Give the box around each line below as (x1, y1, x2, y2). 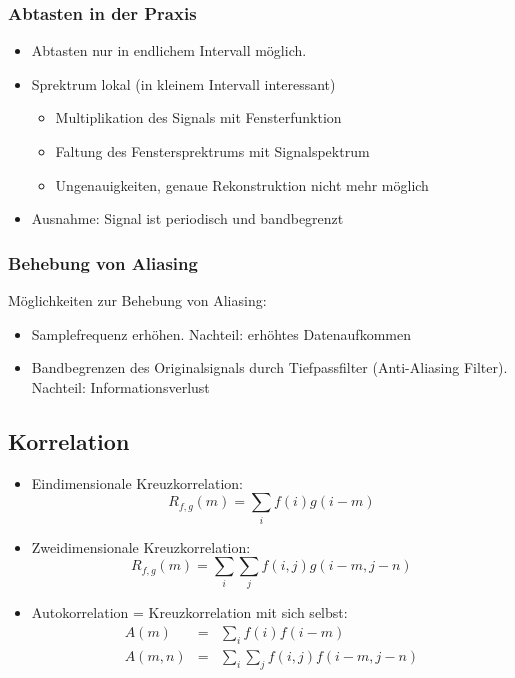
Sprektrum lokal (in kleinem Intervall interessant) (31, 73, 336, 94)
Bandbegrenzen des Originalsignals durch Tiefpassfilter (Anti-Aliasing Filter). (31, 357, 508, 378)
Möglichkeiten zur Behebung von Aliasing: (8, 290, 267, 310)
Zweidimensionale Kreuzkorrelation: (31, 536, 251, 557)
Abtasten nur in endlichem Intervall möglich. (31, 40, 307, 61)
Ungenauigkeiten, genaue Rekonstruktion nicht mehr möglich (55, 174, 429, 195)
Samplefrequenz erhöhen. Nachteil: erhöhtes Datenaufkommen (31, 323, 411, 344)
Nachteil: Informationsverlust (31, 376, 210, 397)
